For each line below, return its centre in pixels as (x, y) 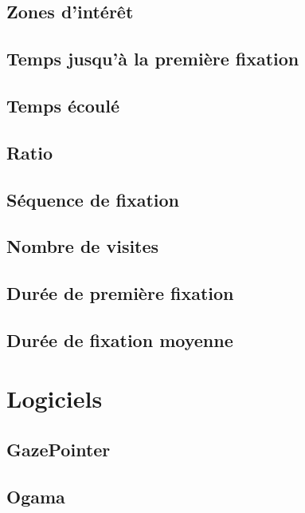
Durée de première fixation (120, 293)
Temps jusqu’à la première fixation (153, 59)
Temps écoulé (63, 105)
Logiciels (55, 399)
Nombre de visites (83, 246)
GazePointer (59, 450)
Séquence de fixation (93, 199)
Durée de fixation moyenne (120, 339)
